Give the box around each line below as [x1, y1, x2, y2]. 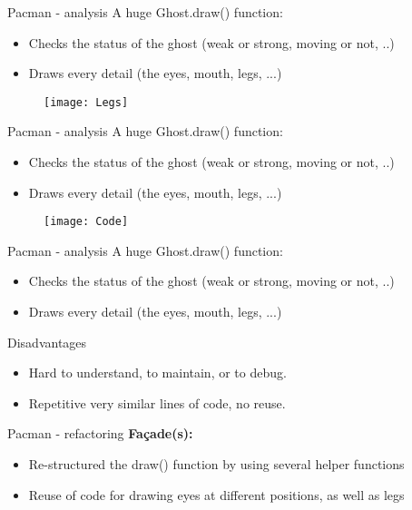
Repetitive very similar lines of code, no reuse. [28, 393, 286, 412]
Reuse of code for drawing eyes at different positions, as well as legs [28, 485, 405, 504]
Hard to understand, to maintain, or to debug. [28, 363, 287, 382]
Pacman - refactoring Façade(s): [7, 424, 193, 443]
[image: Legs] [44, 95, 129, 109]
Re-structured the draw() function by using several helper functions [28, 455, 405, 474]
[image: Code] [44, 215, 129, 229]
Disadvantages [7, 332, 87, 351]
